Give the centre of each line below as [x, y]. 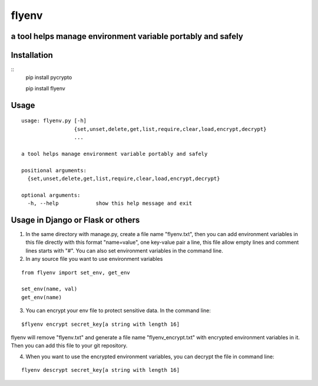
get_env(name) [42, 297]
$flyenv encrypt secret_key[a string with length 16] [100, 324]
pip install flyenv [46, 88]
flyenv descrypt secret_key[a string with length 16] [100, 370]
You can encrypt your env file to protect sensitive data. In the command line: [118, 310]
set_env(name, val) [49, 289]
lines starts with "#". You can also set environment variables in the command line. [124, 250]
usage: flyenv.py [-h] [54, 121]
